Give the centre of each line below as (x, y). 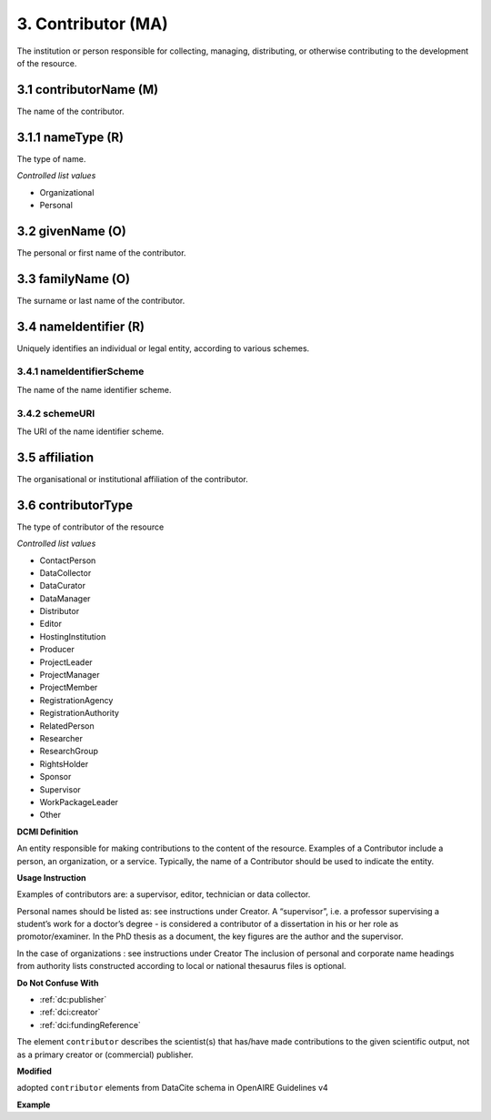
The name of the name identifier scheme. (94, 389)
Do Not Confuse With (58, 983)
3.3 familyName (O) (74, 279)
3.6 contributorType (75, 505)
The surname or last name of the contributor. (101, 300)
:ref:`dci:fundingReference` (90, 1024)
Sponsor (55, 777)
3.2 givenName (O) (71, 231)
